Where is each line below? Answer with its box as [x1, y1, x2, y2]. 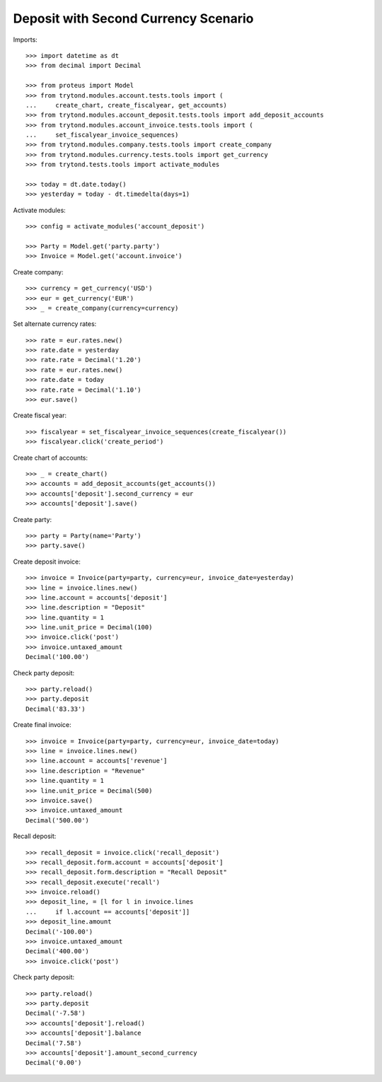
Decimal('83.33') [25, 704, 86, 713]
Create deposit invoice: [13, 557, 81, 566]
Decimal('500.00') [25, 816, 90, 824]
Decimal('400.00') [25, 948, 90, 955]
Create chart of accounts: [13, 453, 88, 462]
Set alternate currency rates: [13, 320, 97, 328]
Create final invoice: [13, 721, 72, 729]
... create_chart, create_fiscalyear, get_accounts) [25, 101, 228, 109]
